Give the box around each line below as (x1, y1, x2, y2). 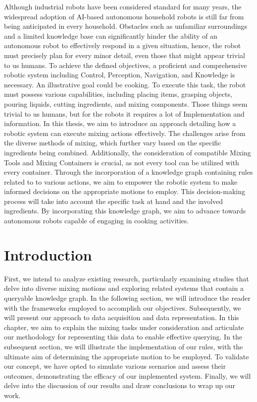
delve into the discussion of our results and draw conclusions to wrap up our (4, 380, 236, 391)
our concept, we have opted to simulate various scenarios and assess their (4, 361, 226, 371)
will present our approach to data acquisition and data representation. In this (4, 312, 239, 323)
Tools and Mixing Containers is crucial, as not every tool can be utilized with (4, 157, 239, 167)
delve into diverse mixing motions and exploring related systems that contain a (4, 283, 244, 293)
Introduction (4, 244, 92, 265)
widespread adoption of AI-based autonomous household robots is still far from (4, 11, 244, 21)
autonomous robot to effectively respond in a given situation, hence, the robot (4, 40, 241, 51)
